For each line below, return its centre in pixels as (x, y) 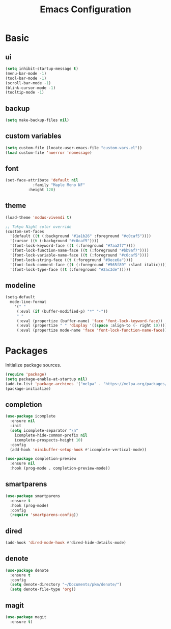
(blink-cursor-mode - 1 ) (31, 88)
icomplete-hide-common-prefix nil (51, 435)
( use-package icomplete (31, 416)
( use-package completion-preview (41, 459)
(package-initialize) (28, 389)
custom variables (33, 136)
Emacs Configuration (85, 9)
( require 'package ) (26, 375)
